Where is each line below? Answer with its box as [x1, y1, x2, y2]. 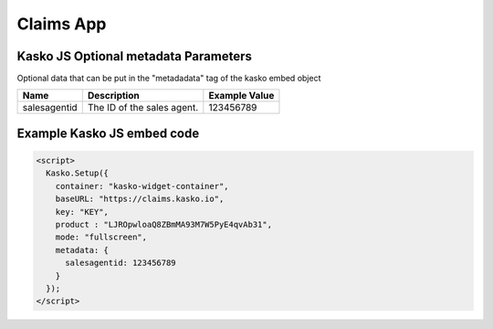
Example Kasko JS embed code [16, 125, 200, 141]
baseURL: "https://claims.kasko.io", [55, 194, 225, 205]
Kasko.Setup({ [46, 168, 110, 178]
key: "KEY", [55, 207, 110, 217]
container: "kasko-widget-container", [55, 181, 229, 191]
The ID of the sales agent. [87, 101, 199, 114]
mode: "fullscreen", [55, 232, 148, 242]
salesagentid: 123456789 [65, 258, 177, 269]
